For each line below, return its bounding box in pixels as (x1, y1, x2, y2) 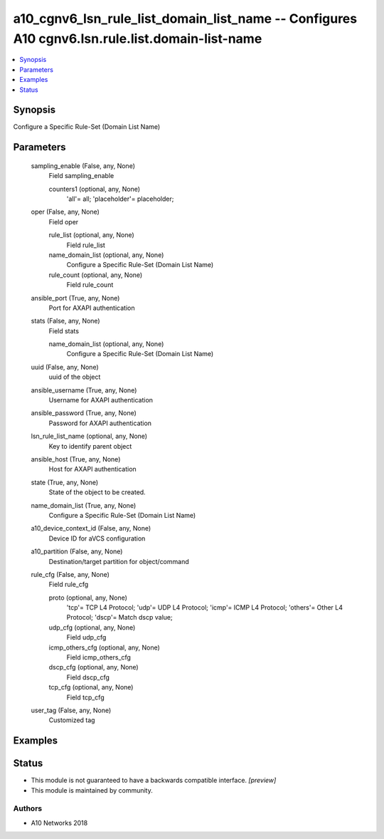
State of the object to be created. (48, 488, 146, 496)
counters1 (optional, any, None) (48, 184, 141, 193)
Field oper (48, 217, 79, 226)
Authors (13, 803, 43, 813)
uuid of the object (48, 372, 101, 381)
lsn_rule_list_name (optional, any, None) (31, 432, 148, 441)
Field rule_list (66, 241, 106, 249)
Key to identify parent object (48, 442, 132, 450)
